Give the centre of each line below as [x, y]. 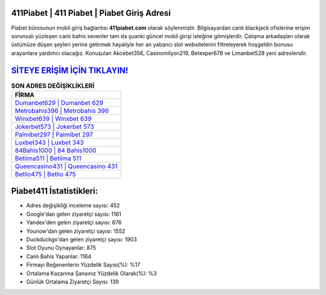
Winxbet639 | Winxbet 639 [53, 118]
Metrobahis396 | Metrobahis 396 [62, 111]
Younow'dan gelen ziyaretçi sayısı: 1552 [76, 231]
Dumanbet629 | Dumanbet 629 [59, 103]
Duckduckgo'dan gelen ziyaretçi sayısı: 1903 [81, 239]
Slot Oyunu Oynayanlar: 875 [61, 248]
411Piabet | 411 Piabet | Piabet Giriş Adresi [91, 13]
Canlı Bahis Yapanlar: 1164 [59, 256]
